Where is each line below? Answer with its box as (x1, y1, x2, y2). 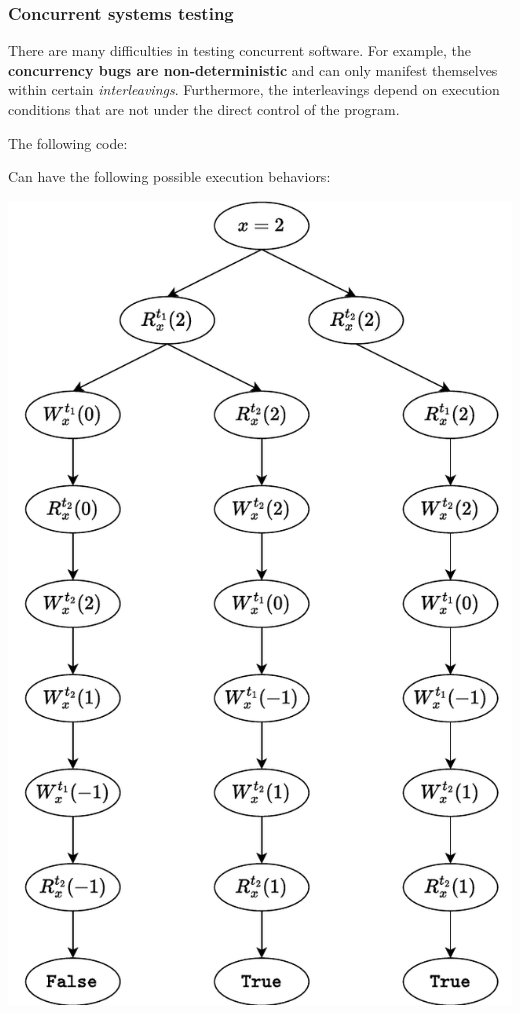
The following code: (8, 132, 128, 153)
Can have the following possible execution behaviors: (8, 166, 331, 187)
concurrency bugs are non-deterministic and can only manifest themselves (8, 59, 498, 80)
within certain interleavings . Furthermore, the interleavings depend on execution (8, 79, 500, 100)
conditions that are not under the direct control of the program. (8, 99, 400, 119)
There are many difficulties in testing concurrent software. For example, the (8, 40, 472, 61)
